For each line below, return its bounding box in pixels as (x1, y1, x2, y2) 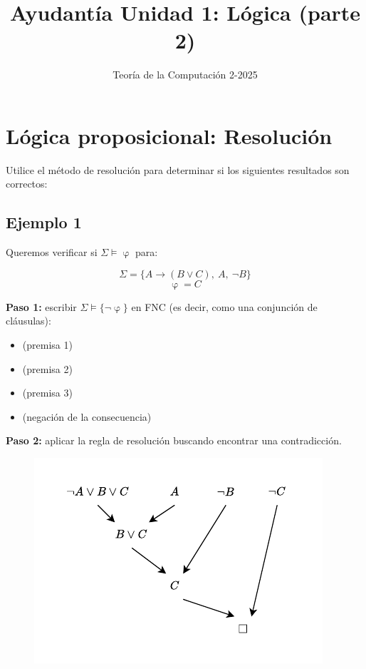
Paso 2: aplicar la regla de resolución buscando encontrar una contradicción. (6, 433, 342, 448)
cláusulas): (6, 313, 51, 328)
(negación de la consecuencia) (22, 409, 152, 424)
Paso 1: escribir (6, 299, 77, 314)
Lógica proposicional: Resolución (6, 121, 333, 150)
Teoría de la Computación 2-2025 (113, 67, 258, 82)
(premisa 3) (22, 385, 73, 400)
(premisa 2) (22, 361, 73, 376)
